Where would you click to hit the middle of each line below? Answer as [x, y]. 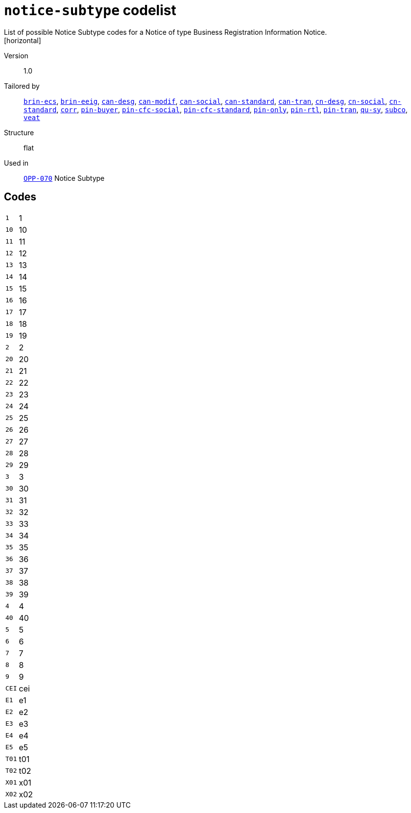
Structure [19, 132]
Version [16, 55]
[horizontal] [23, 40]
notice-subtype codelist [90, 10]
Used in [16, 163]
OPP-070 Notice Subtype [64, 178]
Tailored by [22, 86]
